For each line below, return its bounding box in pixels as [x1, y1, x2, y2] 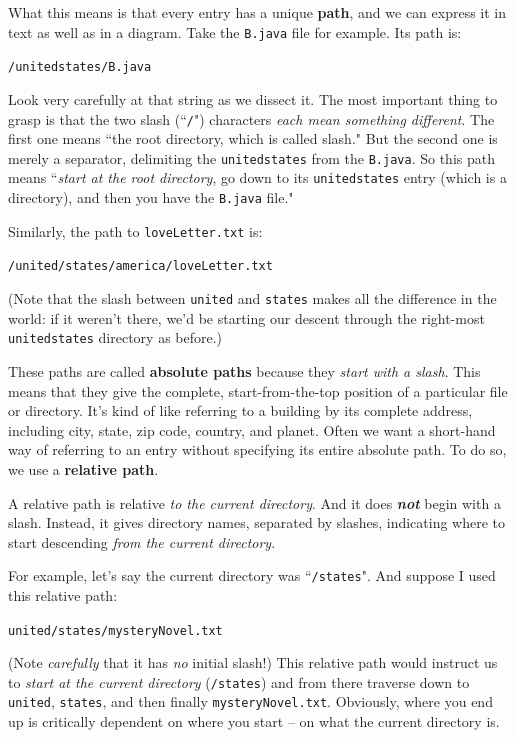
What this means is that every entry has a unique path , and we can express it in [8, 2, 507, 22]
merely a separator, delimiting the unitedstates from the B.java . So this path [8, 147, 495, 168]
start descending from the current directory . [8, 531, 276, 552]
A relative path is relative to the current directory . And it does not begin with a [8, 492, 501, 513]
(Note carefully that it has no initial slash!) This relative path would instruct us [8, 652, 498, 673]
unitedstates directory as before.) [8, 327, 223, 348]
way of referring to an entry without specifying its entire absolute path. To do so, [8, 439, 507, 460]
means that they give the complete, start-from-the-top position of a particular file [8, 380, 508, 401]
